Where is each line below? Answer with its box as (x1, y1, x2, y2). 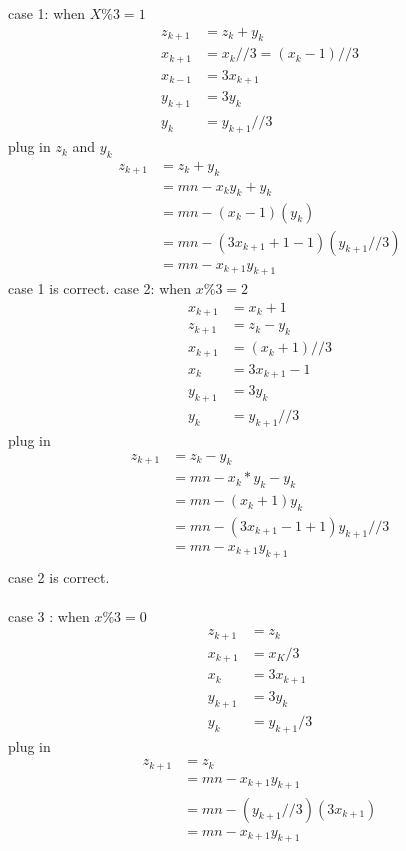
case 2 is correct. (8, 566, 110, 587)
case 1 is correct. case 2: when (8, 278, 192, 299)
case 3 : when (8, 605, 90, 626)
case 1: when (8, 3, 86, 23)
